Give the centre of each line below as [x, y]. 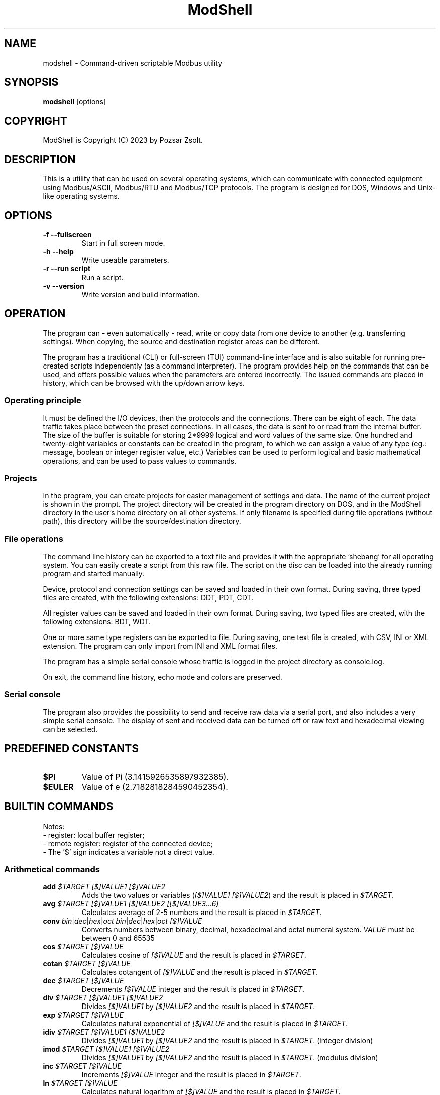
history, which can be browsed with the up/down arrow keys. [144, 383]
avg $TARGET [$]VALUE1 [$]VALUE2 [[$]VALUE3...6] [131, 904]
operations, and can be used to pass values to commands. [140, 461]
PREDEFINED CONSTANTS [72, 749]
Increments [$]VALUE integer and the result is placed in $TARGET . [191, 1075]
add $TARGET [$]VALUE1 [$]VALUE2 [104, 887]
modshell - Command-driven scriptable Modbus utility [133, 63]
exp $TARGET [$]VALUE [83, 1015]
